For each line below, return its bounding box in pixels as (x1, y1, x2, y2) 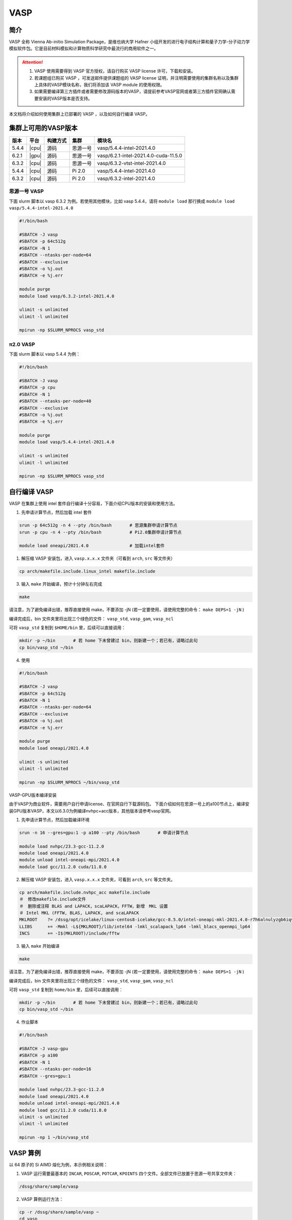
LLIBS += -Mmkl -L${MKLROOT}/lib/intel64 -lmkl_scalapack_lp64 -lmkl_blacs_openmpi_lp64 (19, 924, 251, 929)
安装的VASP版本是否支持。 (38, 95, 92, 101)
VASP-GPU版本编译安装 (9, 792, 57, 798)
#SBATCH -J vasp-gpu (19, 1046, 68, 1052)
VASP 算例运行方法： (21, 1196, 64, 1202)
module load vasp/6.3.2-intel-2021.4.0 (19, 293, 114, 299)
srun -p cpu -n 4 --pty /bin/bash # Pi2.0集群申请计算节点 (19, 529, 182, 535)
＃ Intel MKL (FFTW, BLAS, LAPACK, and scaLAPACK (19, 910, 139, 916)
